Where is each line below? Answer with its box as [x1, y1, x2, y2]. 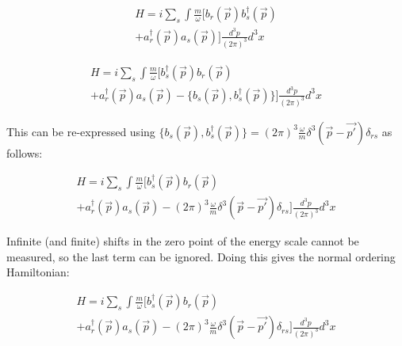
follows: [6, 144, 43, 161]
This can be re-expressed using [6, 123, 155, 139]
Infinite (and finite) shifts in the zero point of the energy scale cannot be [6, 233, 359, 249]
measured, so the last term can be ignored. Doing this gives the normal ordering [6, 248, 396, 264]
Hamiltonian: [6, 264, 70, 280]
